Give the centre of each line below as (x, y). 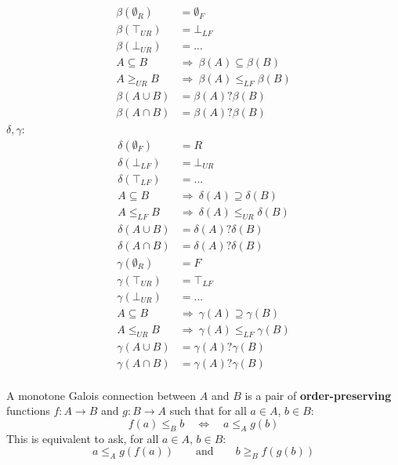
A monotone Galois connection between (101, 395)
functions (28, 411)
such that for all (208, 411)
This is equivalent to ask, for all (83, 438)
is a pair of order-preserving (318, 395)
